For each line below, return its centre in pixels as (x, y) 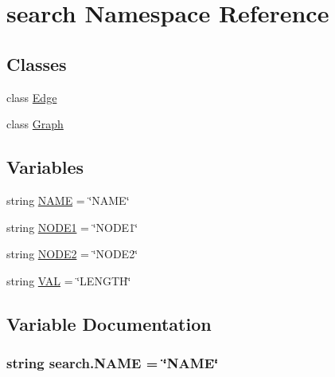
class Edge (32, 97)
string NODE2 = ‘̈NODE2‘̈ (72, 254)
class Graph (35, 124)
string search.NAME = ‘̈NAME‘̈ (113, 363)
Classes (37, 63)
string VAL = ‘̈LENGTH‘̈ (69, 280)
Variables (45, 167)
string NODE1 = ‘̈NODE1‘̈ (72, 227)
